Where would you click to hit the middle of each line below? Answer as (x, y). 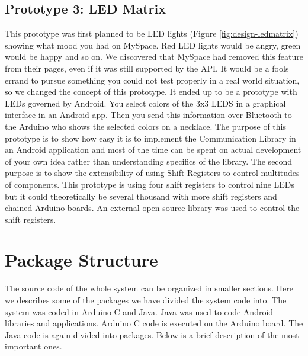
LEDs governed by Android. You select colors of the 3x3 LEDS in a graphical (145, 103)
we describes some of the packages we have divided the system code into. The (146, 300)
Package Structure (81, 260)
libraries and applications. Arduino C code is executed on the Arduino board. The (154, 323)
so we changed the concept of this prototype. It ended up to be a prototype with (151, 92)
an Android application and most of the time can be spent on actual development (153, 150)
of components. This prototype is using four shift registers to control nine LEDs (150, 184)
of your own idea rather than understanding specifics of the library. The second (149, 161)
